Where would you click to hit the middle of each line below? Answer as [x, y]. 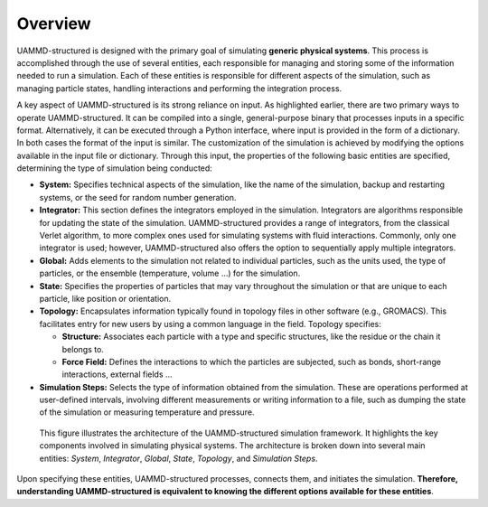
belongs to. [83, 349]
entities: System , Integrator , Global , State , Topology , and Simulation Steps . [178, 458]
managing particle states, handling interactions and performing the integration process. [179, 88]
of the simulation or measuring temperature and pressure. [147, 412]
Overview [54, 23]
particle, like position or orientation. [105, 298]
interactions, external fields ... [117, 374]
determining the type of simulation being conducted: [114, 168]
